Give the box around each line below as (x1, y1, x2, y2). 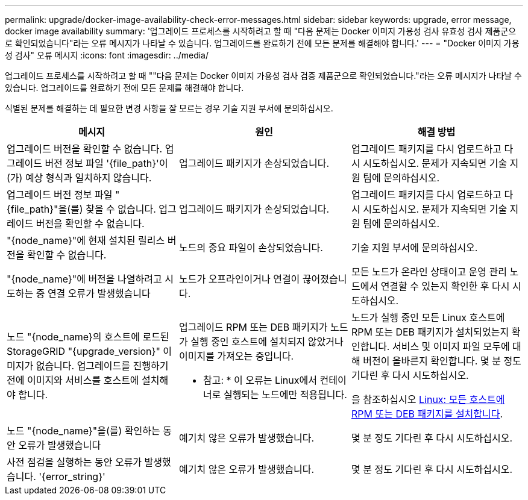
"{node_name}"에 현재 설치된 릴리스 (7, 234, 165, 246)
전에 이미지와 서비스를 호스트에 (7, 374, 139, 386)
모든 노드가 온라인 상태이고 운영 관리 (351, 266, 507, 278)
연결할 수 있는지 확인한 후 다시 (380, 280, 510, 292)
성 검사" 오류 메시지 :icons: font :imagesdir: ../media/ (5, 50, 209, 60)
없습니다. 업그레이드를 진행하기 (36, 360, 169, 372)
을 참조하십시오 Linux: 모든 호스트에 (351, 393, 505, 405)
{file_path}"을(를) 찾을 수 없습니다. (7, 203, 156, 215)
